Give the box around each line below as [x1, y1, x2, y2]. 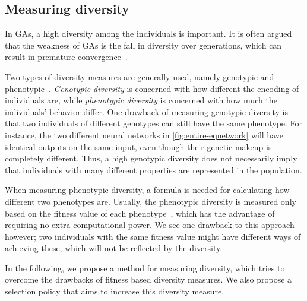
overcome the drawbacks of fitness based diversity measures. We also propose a [5, 273, 292, 286]
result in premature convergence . [5, 50, 128, 63]
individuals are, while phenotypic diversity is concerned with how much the [5, 94, 277, 106]
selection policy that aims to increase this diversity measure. [5, 285, 224, 297]
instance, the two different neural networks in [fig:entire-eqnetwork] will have [5, 128, 283, 141]
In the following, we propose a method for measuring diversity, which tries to [5, 261, 285, 274]
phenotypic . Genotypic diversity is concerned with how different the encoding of [5, 82, 299, 94]
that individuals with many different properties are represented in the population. [5, 163, 302, 176]
